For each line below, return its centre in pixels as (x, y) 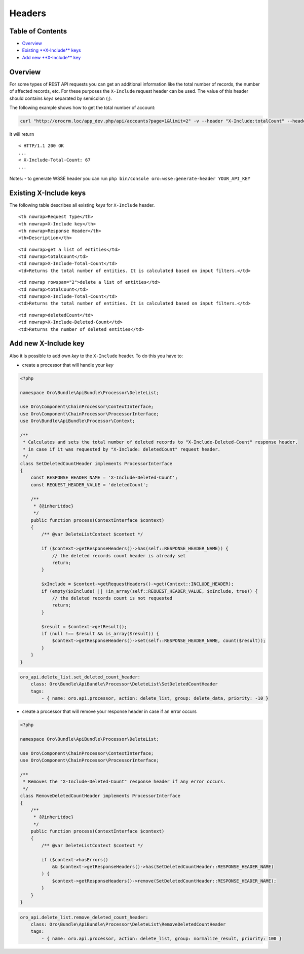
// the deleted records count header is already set (119, 556)
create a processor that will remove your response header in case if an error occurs (109, 711)
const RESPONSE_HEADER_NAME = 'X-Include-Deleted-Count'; (104, 478)
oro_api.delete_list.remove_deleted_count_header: (84, 917)
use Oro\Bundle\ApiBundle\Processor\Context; (78, 421)
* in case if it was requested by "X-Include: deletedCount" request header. (122, 449)
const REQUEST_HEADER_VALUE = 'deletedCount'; (90, 485)
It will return (22, 134)
